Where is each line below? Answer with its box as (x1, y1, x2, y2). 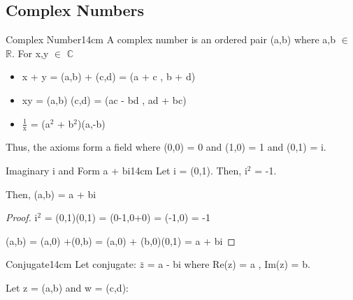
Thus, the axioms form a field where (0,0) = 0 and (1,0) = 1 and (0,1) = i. (6, 140, 326, 154)
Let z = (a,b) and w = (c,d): (6, 280, 129, 294)
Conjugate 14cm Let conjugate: (6, 257, 136, 271)
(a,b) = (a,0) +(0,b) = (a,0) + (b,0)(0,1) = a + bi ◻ (6, 233, 236, 248)
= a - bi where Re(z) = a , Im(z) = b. (147, 257, 310, 271)
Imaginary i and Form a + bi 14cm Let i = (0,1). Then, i (6, 163, 247, 177)
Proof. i (6, 210, 38, 225)
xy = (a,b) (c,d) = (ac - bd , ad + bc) (22, 92, 187, 107)
